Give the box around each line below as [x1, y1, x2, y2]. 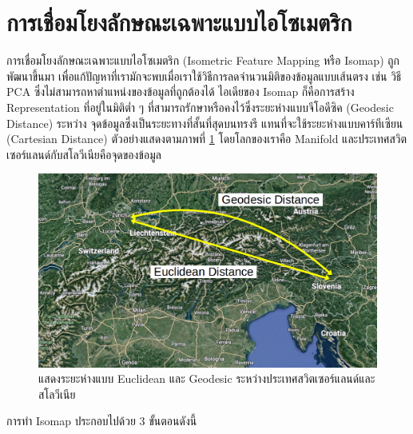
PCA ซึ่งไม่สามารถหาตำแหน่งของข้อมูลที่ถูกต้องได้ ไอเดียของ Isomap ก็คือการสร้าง [6, 83, 355, 100]
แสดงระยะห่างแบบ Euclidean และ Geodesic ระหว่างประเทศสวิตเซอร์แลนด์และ [38, 370, 375, 387]
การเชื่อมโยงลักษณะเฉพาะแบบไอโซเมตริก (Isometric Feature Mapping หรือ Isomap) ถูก [6, 52, 400, 69]
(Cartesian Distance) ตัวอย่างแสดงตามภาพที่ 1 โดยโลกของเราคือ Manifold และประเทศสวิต [6, 130, 407, 147]
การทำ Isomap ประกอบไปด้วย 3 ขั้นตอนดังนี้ [6, 412, 197, 429]
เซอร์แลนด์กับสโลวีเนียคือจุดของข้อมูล [6, 145, 161, 162]
